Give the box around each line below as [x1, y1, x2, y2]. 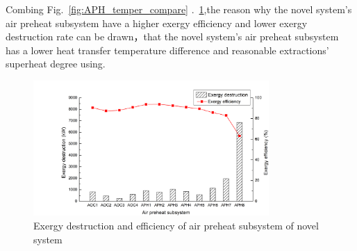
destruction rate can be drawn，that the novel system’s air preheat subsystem [6, 29, 339, 44]
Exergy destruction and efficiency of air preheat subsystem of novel [33, 218, 319, 232]
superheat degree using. [6, 56, 106, 71]
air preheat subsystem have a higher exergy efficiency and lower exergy [6, 15, 308, 30]
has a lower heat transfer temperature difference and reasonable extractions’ [6, 42, 329, 57]
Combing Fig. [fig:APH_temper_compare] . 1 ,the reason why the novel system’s [6, 2, 352, 16]
